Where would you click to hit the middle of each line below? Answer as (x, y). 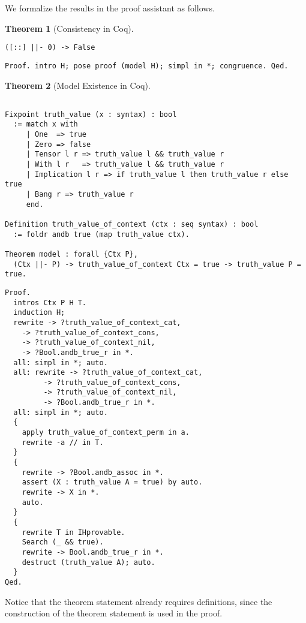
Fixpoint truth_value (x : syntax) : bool (91, 114)
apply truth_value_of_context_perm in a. (106, 433)
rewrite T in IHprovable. (73, 532)
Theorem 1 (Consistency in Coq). (69, 28)
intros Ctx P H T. (50, 303)
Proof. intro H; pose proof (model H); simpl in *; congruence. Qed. (147, 66)
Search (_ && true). (63, 542)
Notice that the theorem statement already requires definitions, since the (139, 601)
